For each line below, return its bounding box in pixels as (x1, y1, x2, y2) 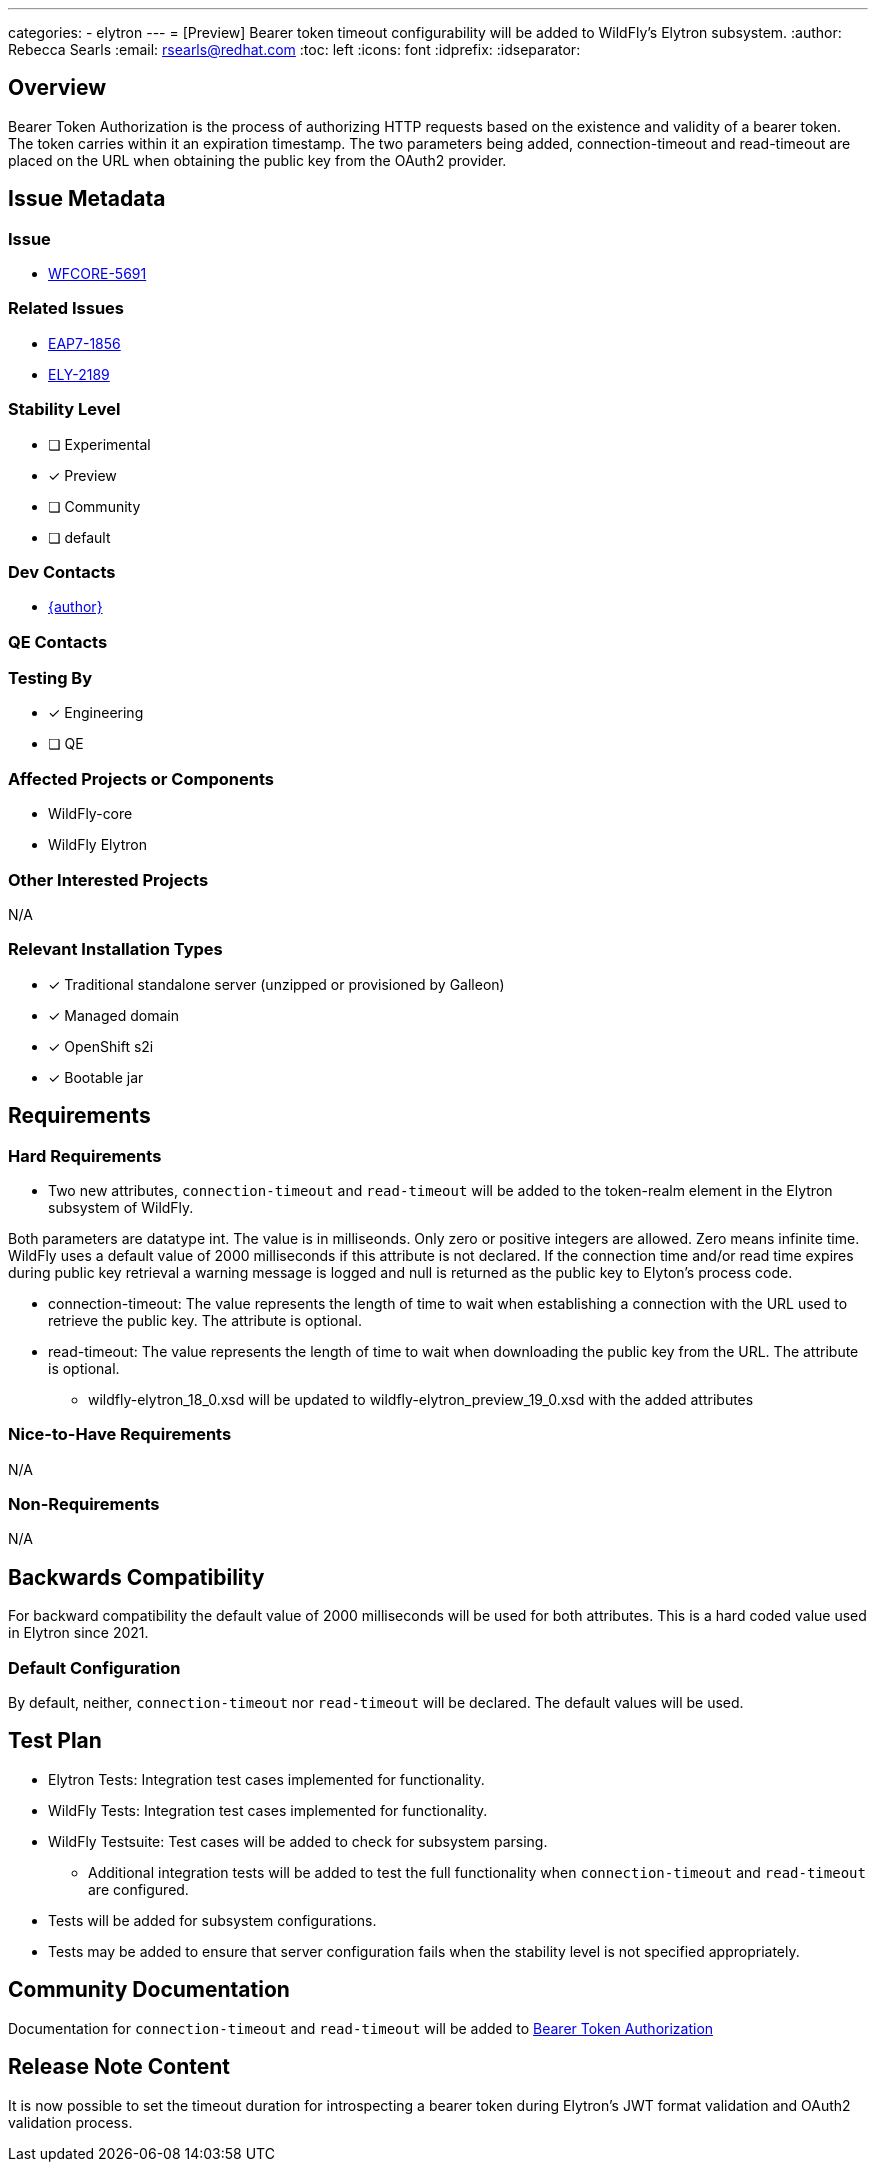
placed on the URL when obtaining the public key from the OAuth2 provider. (8, 151, 507, 169)
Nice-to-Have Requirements (8, 1424, 232, 1445)
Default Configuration (8, 1657, 181, 1678)
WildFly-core (48, 805, 133, 823)
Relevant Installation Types (8, 939, 223, 960)
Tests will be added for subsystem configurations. (48, 1911, 377, 1929)
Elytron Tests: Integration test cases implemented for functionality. (48, 1770, 485, 1788)
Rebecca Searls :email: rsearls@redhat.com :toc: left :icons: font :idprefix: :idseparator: (8, 41, 581, 58)
